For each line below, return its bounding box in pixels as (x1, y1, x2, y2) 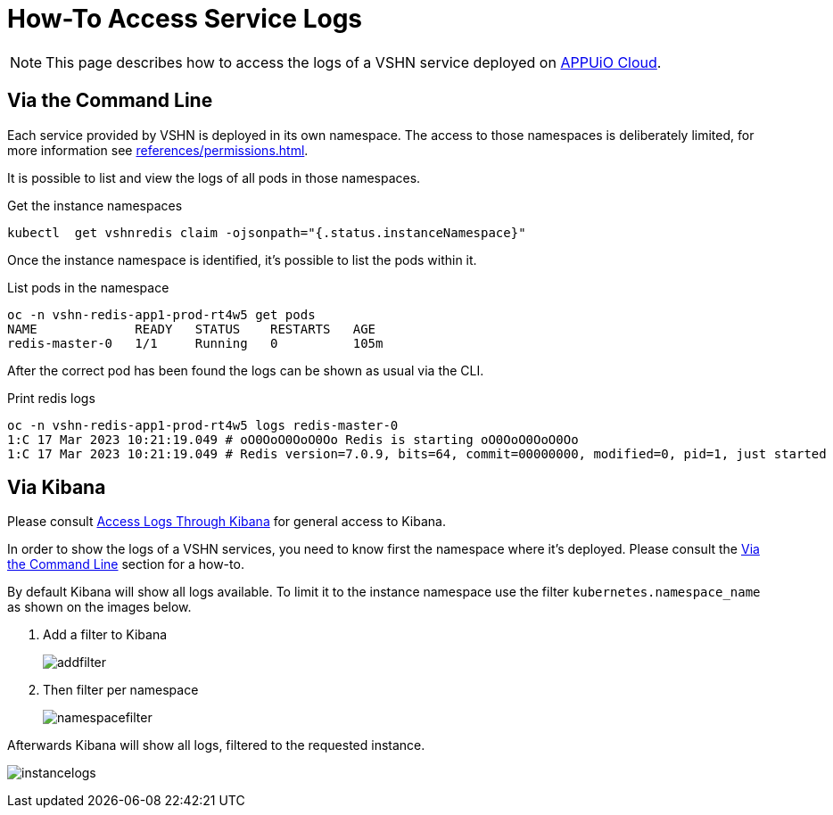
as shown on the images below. (7, 599, 192, 615)
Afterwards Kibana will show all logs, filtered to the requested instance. (7, 737, 425, 753)
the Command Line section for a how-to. (7, 556, 244, 572)
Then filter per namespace (43, 682, 199, 698)
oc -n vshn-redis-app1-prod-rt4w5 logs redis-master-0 (7, 417, 399, 432)
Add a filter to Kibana (43, 627, 168, 643)
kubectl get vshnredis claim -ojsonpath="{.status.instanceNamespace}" (7, 225, 526, 240)
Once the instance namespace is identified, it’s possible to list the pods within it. (7, 251, 477, 268)
